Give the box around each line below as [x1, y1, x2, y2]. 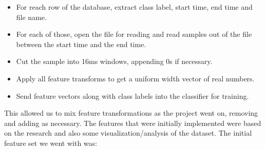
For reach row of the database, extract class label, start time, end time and [16, 2, 253, 12]
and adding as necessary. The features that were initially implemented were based [4, 117, 261, 128]
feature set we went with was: [4, 137, 97, 148]
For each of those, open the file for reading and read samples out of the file [16, 29, 252, 39]
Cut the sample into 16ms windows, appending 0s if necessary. [16, 56, 213, 67]
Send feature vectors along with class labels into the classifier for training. [16, 90, 249, 101]
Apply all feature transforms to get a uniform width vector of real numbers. [16, 73, 255, 83]
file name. [16, 11, 47, 22]
